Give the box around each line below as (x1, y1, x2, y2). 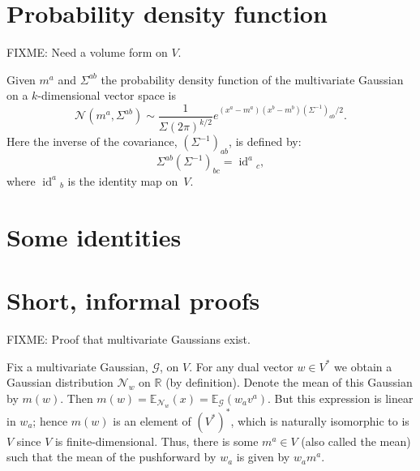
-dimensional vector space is (37, 87, 176, 104)
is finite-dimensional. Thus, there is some (54, 432, 259, 449)
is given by (236, 448, 290, 465)
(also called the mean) (301, 432, 411, 449)
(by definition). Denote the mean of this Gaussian (165, 374, 413, 391)
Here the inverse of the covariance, (6, 133, 178, 150)
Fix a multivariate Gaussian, (6, 358, 148, 375)
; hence (32, 412, 68, 429)
